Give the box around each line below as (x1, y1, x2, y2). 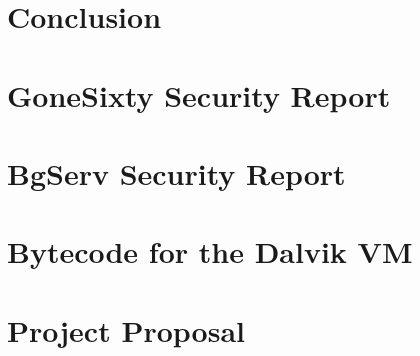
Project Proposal (7, 309, 245, 350)
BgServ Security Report (7, 152, 346, 193)
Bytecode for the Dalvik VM (7, 231, 413, 272)
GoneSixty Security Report (7, 74, 391, 115)
